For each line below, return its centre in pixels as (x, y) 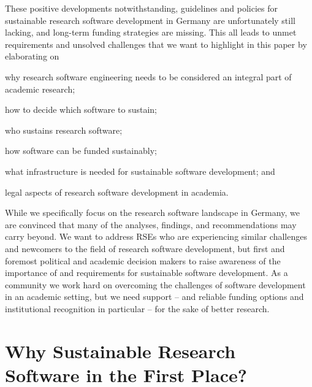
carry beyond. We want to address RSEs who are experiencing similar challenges (156, 236)
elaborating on (32, 56)
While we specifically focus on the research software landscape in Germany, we (152, 213)
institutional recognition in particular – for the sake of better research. (137, 308)
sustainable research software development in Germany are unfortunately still (150, 20)
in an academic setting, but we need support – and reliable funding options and (154, 297)
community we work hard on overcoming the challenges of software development (155, 284)
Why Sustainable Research (120, 351)
